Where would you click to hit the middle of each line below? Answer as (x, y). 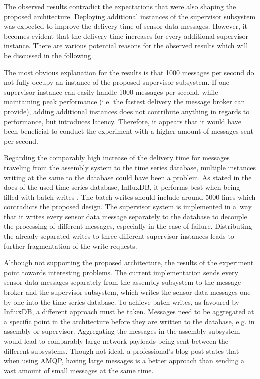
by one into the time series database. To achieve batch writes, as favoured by (122, 302)
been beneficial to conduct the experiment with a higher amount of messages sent (129, 131)
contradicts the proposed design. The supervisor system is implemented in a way (128, 207)
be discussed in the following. (49, 55)
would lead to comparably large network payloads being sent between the (116, 341)
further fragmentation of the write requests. (71, 246)
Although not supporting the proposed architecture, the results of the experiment (129, 263)
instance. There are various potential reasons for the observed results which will (126, 45)
